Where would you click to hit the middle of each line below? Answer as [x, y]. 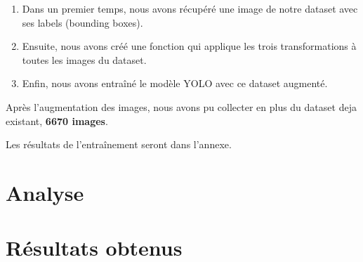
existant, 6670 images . [57, 120]
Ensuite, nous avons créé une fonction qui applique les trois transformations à [189, 46]
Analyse [45, 192]
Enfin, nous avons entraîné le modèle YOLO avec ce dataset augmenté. [175, 83]
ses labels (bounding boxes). [82, 22]
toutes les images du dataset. [84, 59]
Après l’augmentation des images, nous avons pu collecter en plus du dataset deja [181, 106]
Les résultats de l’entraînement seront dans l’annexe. [119, 144]
